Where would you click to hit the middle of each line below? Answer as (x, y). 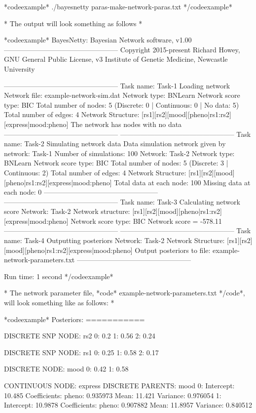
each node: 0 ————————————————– (81, 192)
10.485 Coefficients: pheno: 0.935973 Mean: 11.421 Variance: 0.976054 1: (113, 395)
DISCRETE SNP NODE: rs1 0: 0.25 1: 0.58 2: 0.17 (81, 352)
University (19, 68)
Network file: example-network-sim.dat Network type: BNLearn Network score (122, 95)
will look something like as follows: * (59, 303)
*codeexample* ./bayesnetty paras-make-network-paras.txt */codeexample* (118, 6)
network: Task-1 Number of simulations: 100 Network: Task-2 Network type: (119, 153)
